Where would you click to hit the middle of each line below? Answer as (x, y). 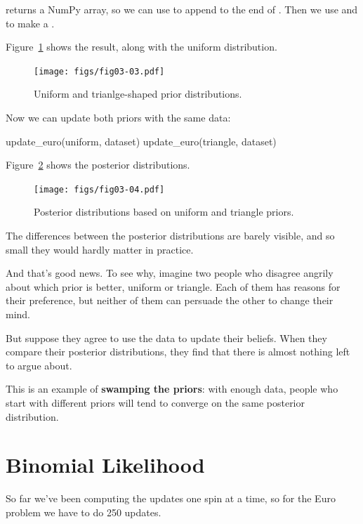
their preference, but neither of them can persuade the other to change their (170, 300)
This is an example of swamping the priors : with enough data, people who (172, 389)
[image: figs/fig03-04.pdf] (99, 189)
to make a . (30, 23)
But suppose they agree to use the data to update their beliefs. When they (166, 338)
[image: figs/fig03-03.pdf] (99, 71)
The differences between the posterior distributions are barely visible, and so (170, 236)
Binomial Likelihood (105, 465)
